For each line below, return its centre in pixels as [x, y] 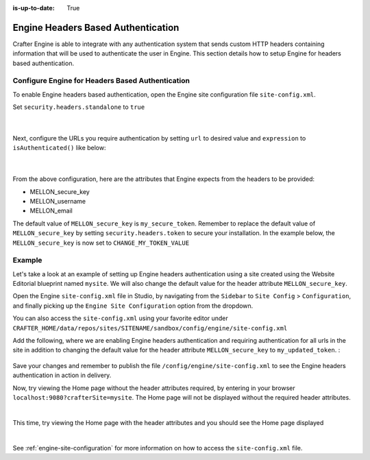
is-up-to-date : [34, 8]
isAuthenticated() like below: [59, 148]
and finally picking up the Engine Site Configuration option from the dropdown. [133, 306]
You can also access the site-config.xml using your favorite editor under [121, 318]
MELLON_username [58, 201]
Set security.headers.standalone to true [79, 107]
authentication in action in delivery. [62, 375]
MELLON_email [51, 211]
